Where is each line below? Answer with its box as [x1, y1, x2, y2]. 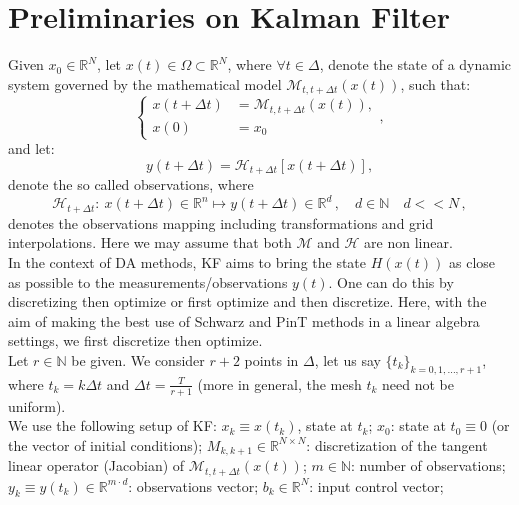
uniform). [8, 395, 66, 416]
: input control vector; [309, 475, 444, 496]
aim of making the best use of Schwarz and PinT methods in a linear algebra [8, 310, 480, 331]
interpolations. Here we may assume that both [8, 232, 292, 253]
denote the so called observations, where [8, 174, 254, 195]
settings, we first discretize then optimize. [8, 330, 263, 351]
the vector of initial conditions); [8, 434, 203, 455]
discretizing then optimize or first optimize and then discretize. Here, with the [8, 291, 487, 312]
